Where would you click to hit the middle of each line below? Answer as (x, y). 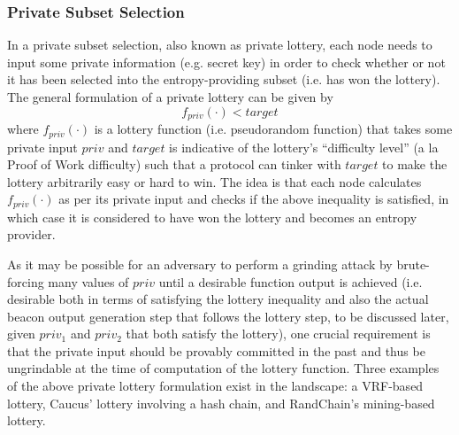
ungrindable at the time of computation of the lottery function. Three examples (223, 368)
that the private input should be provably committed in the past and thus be (216, 350)
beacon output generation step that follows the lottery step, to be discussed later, (228, 316)
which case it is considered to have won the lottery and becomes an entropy (212, 217)
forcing (26, 281)
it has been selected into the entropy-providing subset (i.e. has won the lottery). (224, 79)
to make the (415, 164)
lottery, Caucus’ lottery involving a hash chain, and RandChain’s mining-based (221, 403)
